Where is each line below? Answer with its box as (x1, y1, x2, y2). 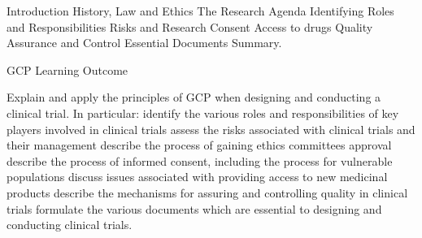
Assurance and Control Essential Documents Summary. (7, 34, 282, 51)
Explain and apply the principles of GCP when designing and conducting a (7, 89, 381, 106)
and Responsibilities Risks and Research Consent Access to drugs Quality (7, 18, 373, 35)
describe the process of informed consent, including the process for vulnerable (7, 152, 393, 169)
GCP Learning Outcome (7, 61, 128, 78)
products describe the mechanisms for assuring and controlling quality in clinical (7, 184, 408, 201)
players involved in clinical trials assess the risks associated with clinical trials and (7, 120, 415, 137)
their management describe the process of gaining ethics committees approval (7, 136, 392, 154)
